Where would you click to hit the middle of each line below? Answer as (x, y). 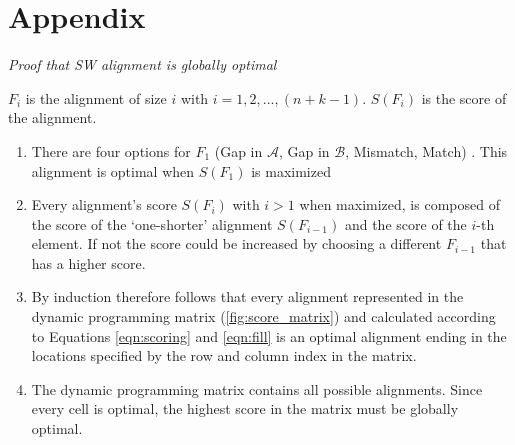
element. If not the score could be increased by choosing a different (236, 243)
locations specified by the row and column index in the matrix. (224, 355)
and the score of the (405, 223)
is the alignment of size (96, 97)
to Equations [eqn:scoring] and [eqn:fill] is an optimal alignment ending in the (269, 335)
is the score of (464, 97)
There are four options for (111, 150)
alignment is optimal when (113, 170)
